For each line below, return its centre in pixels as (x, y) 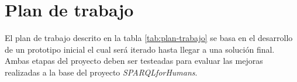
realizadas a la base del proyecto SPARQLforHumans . (101, 72)
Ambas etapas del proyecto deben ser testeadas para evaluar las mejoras (134, 61)
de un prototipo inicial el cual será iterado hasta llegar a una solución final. (140, 49)
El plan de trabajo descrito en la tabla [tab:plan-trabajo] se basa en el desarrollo (149, 38)
